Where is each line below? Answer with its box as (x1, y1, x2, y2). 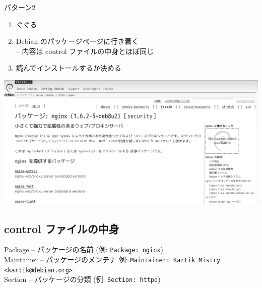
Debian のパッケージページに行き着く (16, 36, 139, 46)
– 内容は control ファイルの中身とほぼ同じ (16, 45, 154, 56)
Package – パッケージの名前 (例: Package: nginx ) (4, 244, 163, 255)
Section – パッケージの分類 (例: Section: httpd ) (4, 274, 161, 284)
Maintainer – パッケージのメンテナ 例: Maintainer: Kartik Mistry (4, 254, 221, 265)
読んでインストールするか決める (16, 63, 121, 73)
